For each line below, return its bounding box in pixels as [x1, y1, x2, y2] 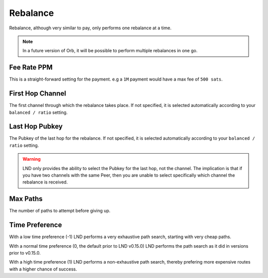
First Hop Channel [9, 90, 67, 98]
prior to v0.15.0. [9, 250, 41, 256]
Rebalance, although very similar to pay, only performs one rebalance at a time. [9, 25, 172, 31]
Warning [22, 156, 41, 162]
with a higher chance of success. [9, 266, 77, 272]
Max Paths [9, 194, 43, 203]
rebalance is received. [22, 179, 68, 185]
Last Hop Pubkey [9, 122, 63, 131]
